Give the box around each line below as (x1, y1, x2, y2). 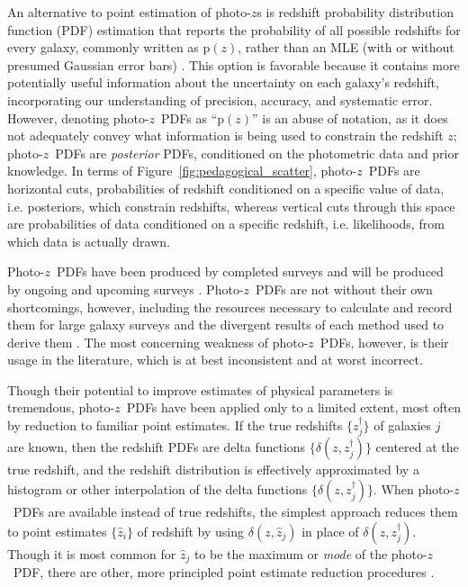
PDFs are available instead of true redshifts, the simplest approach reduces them (13, 502, 458, 521)
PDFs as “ (161, 108, 218, 127)
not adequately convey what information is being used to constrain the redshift (7, 126, 444, 145)
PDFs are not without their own (256, 279, 433, 298)
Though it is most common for (7, 544, 176, 563)
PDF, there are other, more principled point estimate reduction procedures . (13, 563, 435, 582)
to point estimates (7, 521, 107, 540)
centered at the (375, 438, 459, 456)
